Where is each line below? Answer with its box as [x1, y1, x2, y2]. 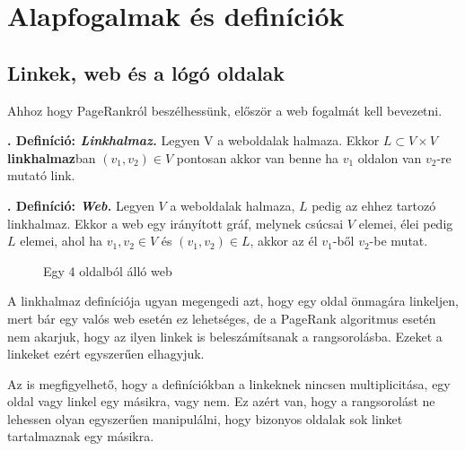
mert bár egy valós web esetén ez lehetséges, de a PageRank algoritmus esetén [7, 308, 436, 327]
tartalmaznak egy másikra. [7, 427, 154, 446]
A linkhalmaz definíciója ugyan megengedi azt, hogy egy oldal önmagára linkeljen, [7, 291, 459, 310]
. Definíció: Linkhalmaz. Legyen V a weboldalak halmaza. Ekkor [7, 131, 380, 150]
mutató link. [7, 166, 75, 185]
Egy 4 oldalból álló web [43, 261, 172, 280]
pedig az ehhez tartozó [311, 195, 436, 214]
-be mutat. [369, 231, 428, 250]
